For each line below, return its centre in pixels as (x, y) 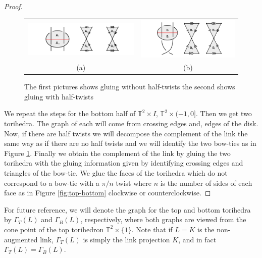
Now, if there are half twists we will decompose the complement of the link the (126, 133)
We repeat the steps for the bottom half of (70, 113)
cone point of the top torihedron (54, 229)
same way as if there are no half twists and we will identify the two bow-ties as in (130, 143)
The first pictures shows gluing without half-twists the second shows (130, 87)
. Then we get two (224, 113)
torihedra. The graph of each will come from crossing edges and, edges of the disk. (131, 123)
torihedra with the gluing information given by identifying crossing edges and (124, 163)
